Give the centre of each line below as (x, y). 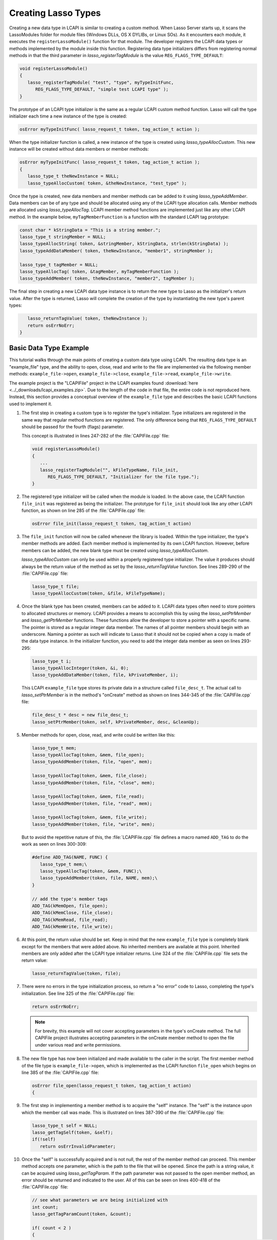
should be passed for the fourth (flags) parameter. (73, 427)
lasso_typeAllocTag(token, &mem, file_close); (89, 776)
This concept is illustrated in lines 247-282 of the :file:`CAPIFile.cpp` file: (95, 436)
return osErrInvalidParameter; (78, 1146)
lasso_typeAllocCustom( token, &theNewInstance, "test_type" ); (107, 183)
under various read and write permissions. (78, 1045)
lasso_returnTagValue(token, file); (77, 974)
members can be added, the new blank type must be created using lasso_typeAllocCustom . (115, 550)
